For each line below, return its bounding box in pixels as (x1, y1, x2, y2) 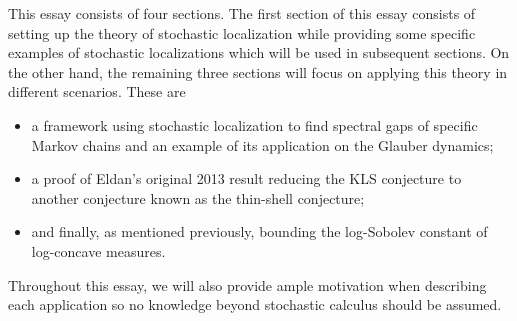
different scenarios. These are (8, 81, 186, 102)
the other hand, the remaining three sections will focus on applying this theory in (8, 61, 508, 82)
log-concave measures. (31, 240, 166, 261)
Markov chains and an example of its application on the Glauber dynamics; (31, 134, 494, 155)
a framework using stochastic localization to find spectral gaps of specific (31, 114, 478, 135)
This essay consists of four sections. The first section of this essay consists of (8, 3, 476, 23)
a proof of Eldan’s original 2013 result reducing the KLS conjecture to (31, 168, 462, 189)
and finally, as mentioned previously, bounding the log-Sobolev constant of (31, 221, 488, 242)
